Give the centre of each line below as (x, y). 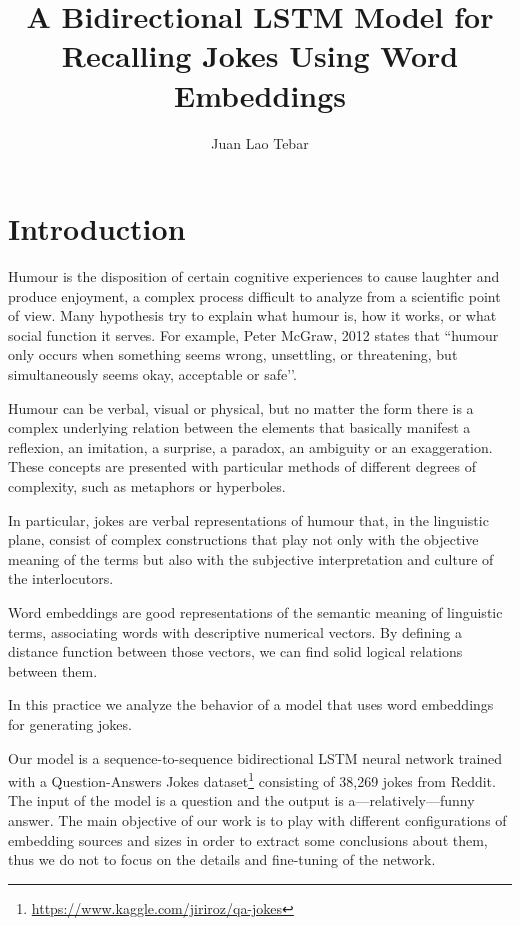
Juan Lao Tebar (260, 142)
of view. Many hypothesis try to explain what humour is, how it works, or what (252, 315)
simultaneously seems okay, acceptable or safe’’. (152, 374)
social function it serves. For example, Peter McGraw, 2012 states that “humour (253, 334)
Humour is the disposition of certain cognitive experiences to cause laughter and (254, 276)
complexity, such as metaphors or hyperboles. (147, 485)
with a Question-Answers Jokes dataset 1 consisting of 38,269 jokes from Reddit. (252, 779)
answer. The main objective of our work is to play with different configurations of (257, 819)
